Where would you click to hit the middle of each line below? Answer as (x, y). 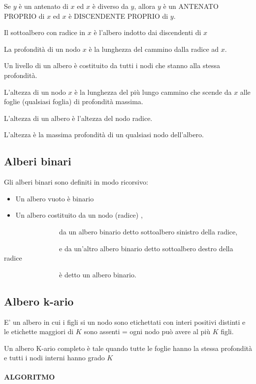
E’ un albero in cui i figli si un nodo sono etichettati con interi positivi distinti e (125, 322)
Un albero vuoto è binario (55, 198)
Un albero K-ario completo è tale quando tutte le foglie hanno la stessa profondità (128, 348)
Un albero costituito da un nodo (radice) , (79, 215)
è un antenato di (44, 6)
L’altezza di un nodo (35, 92)
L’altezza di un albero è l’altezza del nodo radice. (78, 118)
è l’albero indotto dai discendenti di (147, 32)
